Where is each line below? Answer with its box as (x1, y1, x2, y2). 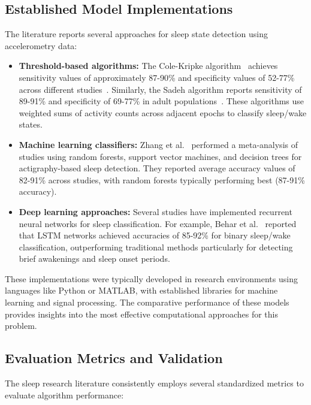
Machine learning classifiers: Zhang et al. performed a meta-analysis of (19, 138, 298, 150)
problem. (5, 319, 37, 332)
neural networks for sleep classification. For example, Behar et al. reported (19, 217, 297, 229)
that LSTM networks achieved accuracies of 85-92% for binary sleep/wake (19, 229, 291, 241)
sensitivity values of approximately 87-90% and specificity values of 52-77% (19, 71, 295, 83)
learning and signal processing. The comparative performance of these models (5, 296, 289, 309)
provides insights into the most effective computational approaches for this (5, 307, 278, 320)
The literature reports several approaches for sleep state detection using (5, 28, 268, 40)
